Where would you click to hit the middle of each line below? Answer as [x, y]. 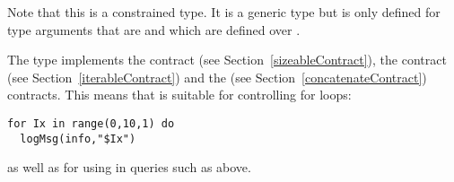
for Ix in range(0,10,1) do [91, 123]
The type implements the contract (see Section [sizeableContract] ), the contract [227, 60]
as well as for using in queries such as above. [129, 167]
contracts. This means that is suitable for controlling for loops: [179, 95]
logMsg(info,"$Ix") [78, 139]
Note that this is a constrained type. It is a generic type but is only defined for [224, 12]
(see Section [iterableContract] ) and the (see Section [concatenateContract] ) [217, 77]
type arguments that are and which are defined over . [154, 29]
